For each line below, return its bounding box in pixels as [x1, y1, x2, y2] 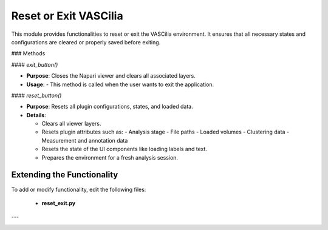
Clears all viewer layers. [41, 120, 101, 127]
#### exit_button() [11, 61, 58, 68]
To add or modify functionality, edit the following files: [11, 186, 146, 193]
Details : [26, 111, 47, 118]
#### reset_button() [11, 92, 62, 99]
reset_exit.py [41, 199, 76, 206]
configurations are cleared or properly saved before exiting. [11, 38, 161, 46]
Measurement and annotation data [41, 137, 128, 144]
